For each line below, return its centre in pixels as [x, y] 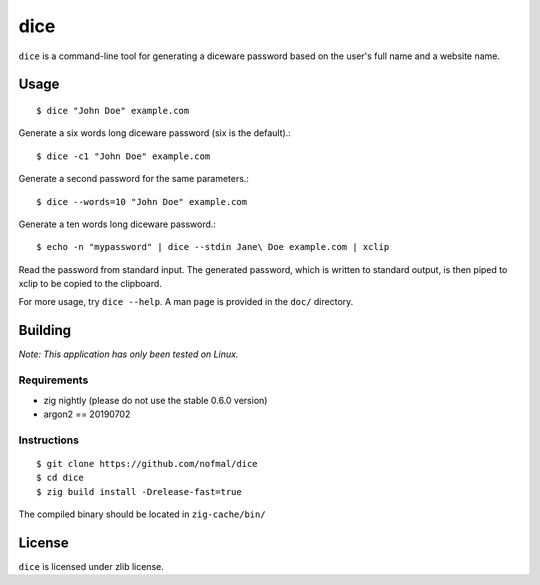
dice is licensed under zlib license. [91, 566]
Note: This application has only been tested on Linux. [128, 354]
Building [45, 330]
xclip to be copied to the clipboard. [90, 284]
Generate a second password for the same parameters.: [134, 179]
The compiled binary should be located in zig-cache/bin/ [142, 514]
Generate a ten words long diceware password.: [117, 224]
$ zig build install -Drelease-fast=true [139, 491]
